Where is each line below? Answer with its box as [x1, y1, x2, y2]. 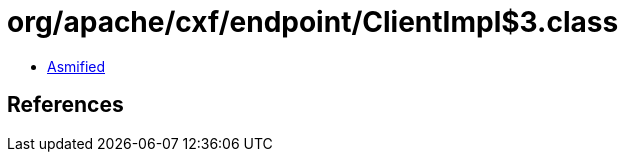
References [7, 92, 124, 118]
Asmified [47, 57, 106, 75]
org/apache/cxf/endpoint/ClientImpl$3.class [7, 5, 619, 39]
